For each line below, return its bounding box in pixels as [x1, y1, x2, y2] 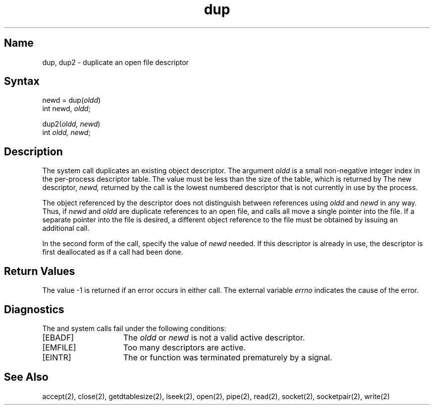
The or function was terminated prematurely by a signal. [123, 352, 332, 362]
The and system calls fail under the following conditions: [42, 324, 226, 333]
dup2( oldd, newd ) [42, 120, 101, 129]
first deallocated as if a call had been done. [42, 248, 183, 257]
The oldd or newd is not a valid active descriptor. [123, 332, 305, 342]
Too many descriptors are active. [123, 342, 246, 352]
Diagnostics [4, 303, 64, 316]
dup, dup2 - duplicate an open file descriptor [42, 58, 189, 67]
